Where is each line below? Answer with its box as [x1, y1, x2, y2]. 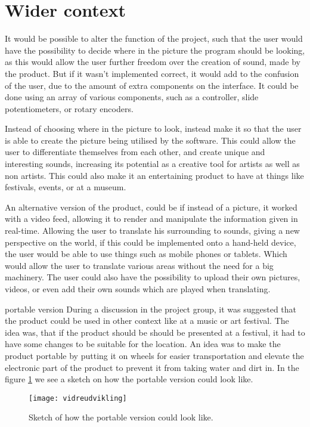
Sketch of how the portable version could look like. [29, 411, 213, 423]
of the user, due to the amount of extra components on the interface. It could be [5, 79, 299, 91]
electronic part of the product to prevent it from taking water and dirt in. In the [5, 361, 299, 373]
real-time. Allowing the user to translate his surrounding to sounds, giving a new [5, 224, 300, 237]
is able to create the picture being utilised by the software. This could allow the [5, 134, 296, 146]
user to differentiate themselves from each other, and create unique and [5, 146, 265, 158]
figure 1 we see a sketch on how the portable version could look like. [5, 373, 253, 385]
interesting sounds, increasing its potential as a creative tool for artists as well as [5, 157, 300, 170]
